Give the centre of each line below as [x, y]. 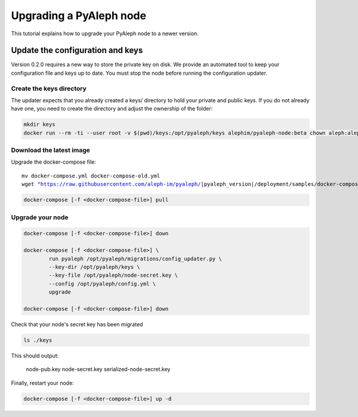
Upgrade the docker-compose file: [54, 162]
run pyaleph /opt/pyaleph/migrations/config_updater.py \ [135, 259]
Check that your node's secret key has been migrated [77, 324]
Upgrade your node [40, 217]
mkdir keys [39, 125]
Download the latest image [51, 151]
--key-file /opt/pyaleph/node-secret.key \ [113, 275]
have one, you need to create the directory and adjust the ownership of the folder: [112, 109]
